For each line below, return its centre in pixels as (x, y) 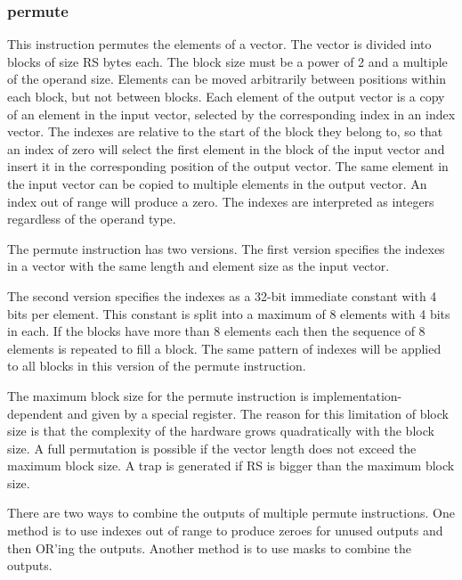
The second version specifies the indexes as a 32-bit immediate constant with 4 (222, 295)
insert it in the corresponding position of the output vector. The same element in (228, 166)
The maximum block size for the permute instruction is (158, 395)
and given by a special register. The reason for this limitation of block (258, 413)
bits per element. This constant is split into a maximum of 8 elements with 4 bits (229, 313)
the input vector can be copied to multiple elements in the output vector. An (217, 183)
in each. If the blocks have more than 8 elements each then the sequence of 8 (216, 331)
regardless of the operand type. (92, 219)
